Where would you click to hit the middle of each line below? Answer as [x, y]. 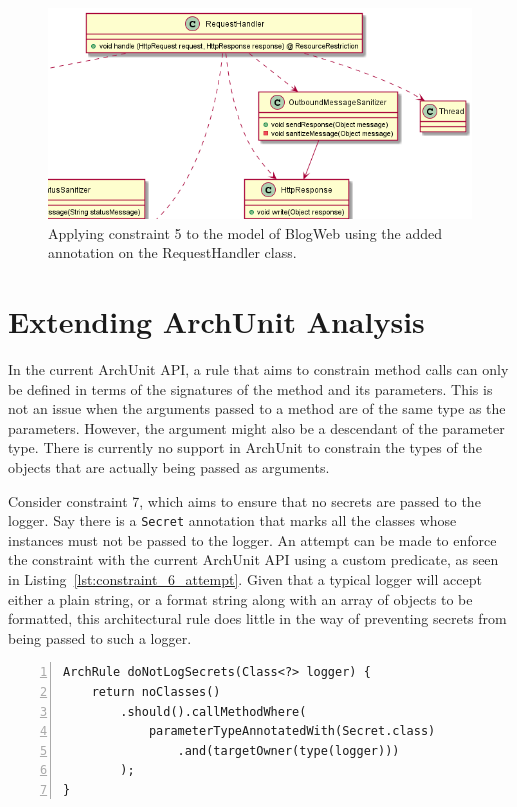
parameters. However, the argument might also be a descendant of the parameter [256, 427]
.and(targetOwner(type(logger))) [288, 750]
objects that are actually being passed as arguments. [169, 466]
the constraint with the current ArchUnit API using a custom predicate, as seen [253, 559]
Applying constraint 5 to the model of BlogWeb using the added [245, 232]
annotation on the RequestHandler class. [172, 252]
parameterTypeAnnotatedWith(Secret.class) [292, 731]
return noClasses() [156, 691]
